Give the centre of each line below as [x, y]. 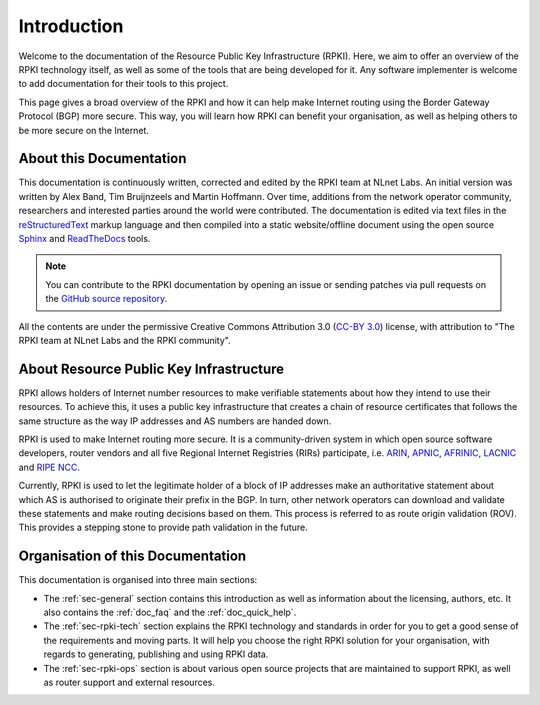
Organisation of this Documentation [132, 556]
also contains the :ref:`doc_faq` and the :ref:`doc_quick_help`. [170, 612]
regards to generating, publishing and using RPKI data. [156, 654]
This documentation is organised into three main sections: [138, 580]
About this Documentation [102, 158]
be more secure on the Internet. [84, 130]
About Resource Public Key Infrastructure [151, 368]
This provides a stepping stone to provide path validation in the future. [163, 527]
